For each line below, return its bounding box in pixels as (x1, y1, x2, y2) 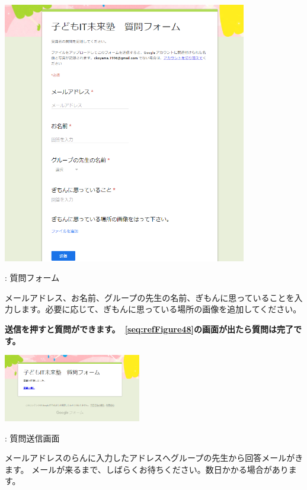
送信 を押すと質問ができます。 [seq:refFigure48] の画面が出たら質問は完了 (5, 323, 293, 335)
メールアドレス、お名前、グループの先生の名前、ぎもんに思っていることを (5, 291, 295, 303)
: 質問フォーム (5, 271, 60, 284)
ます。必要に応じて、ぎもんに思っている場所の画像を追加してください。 (21, 303, 302, 315)
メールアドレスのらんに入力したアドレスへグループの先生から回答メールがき (5, 451, 303, 464)
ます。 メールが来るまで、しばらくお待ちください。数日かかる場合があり (5, 463, 289, 475)
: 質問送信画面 (5, 431, 60, 444)
